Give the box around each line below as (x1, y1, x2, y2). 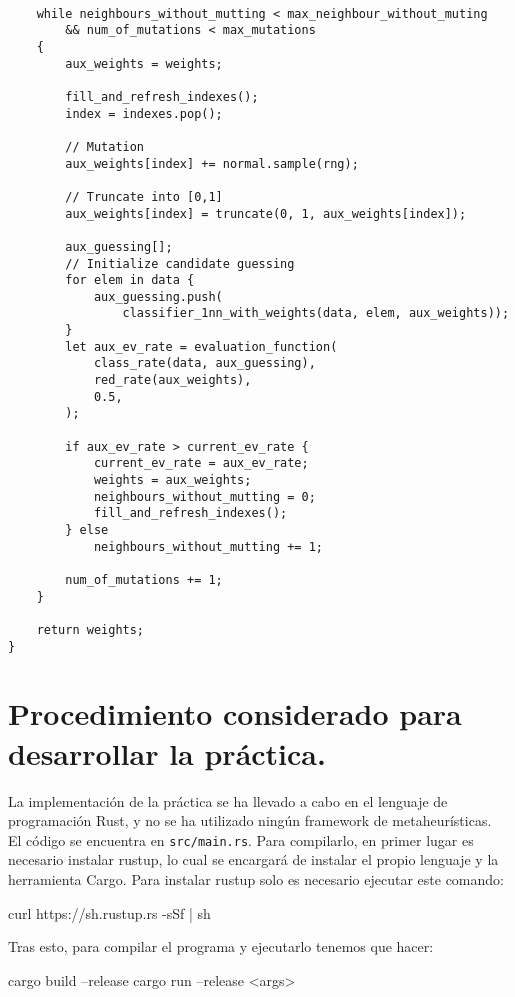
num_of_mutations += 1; (65, 572, 223, 587)
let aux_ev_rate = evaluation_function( (65, 339, 338, 354)
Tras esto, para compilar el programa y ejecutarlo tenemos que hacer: (8, 936, 434, 957)
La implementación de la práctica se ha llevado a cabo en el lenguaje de (8, 790, 448, 811)
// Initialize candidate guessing (65, 256, 295, 271)
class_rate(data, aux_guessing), (93, 356, 316, 371)
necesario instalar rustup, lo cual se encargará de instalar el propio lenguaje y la (8, 849, 499, 870)
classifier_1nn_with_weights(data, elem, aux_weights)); (122, 306, 510, 321)
